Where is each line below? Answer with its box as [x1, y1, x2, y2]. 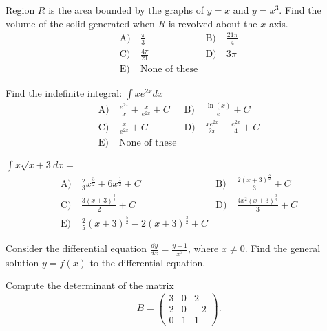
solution [6, 255, 39, 269]
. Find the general [244, 241, 321, 255]
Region [6, 3, 35, 16]
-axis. [266, 16, 288, 30]
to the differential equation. [89, 255, 206, 269]
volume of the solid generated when [6, 16, 155, 30]
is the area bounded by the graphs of [48, 3, 204, 16]
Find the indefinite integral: [6, 85, 123, 100]
